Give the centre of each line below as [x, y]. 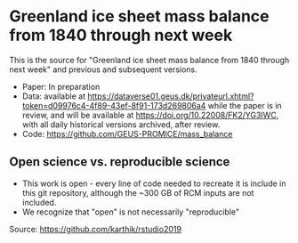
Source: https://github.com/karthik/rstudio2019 [96, 229]
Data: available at [54, 96]
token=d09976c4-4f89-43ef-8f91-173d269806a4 [114, 105]
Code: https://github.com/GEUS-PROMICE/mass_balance [127, 134]
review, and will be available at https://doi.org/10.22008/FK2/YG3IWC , [150, 115]
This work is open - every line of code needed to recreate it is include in [154, 183]
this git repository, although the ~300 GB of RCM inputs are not [138, 192]
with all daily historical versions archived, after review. [121, 124]
